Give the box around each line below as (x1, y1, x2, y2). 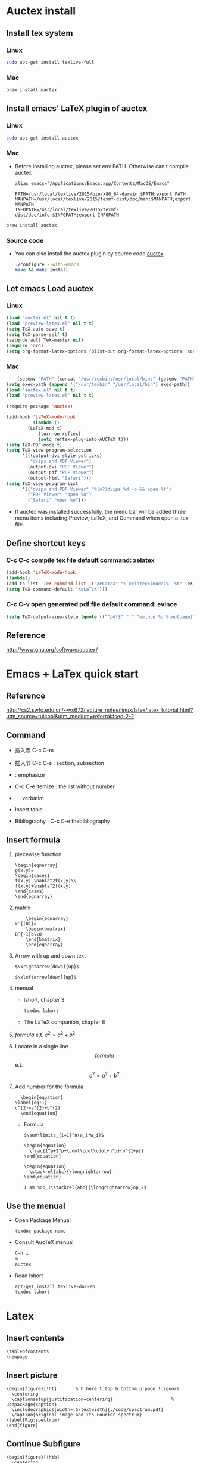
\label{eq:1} (14, 1100, 48, 1106)
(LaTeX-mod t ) (27, 425, 62, 431)
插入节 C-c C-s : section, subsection (14, 760, 104, 767)
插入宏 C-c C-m (14, 747, 54, 754)
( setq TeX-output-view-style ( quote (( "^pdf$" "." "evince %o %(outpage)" (6, 613, 196, 620)
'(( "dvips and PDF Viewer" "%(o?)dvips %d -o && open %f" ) (21, 486, 171, 492)
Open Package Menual (14, 1216, 71, 1224)
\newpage (6, 1354, 28, 1360)
